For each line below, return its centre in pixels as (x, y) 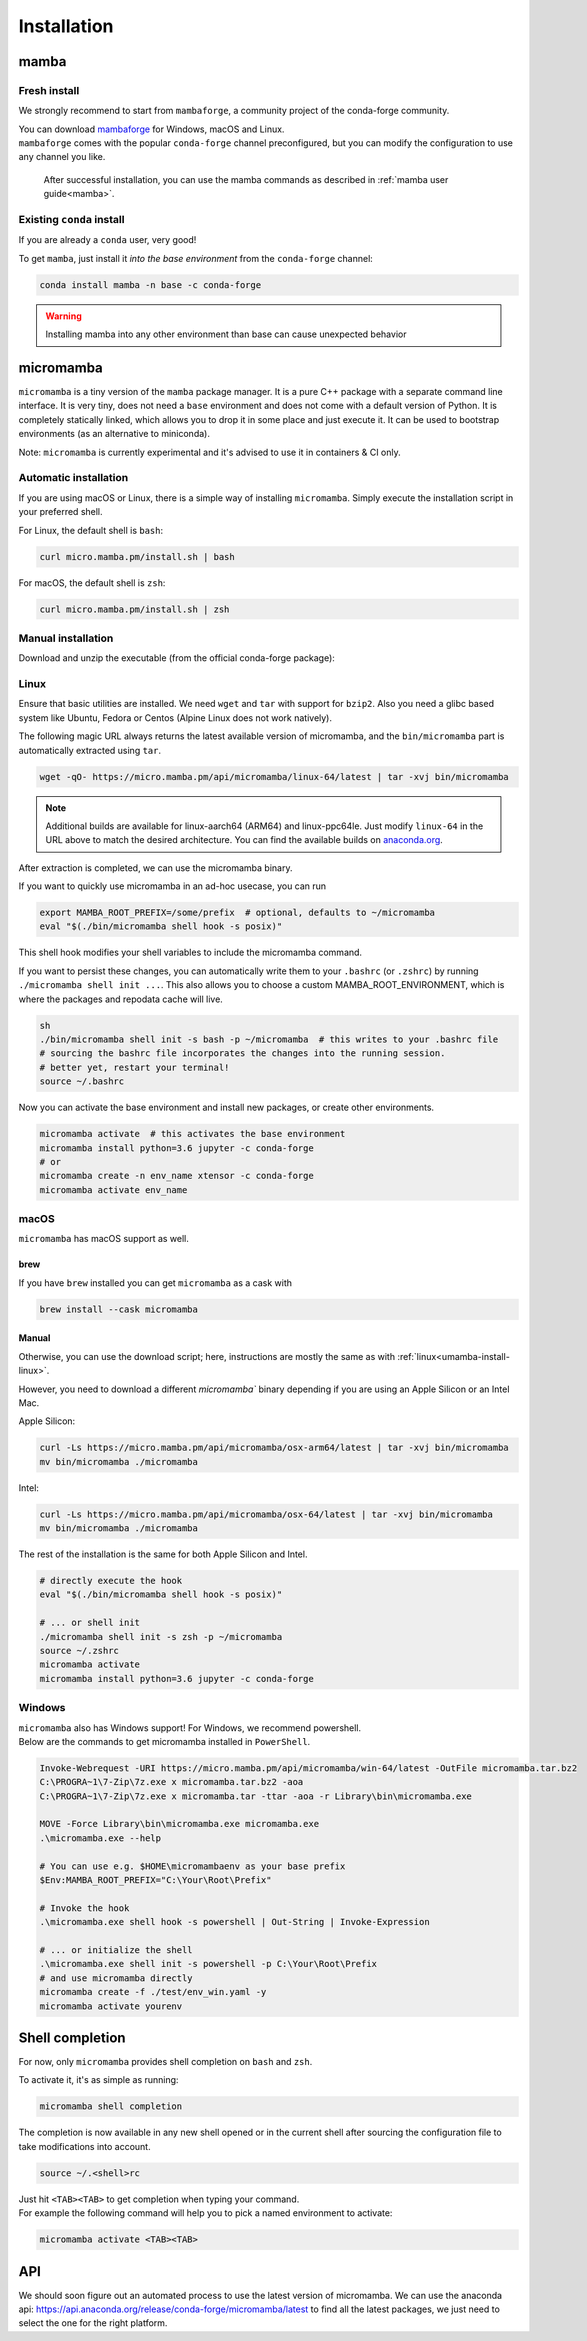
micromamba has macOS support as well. (104, 1239)
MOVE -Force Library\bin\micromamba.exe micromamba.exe (179, 1824)
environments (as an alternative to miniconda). (114, 434)
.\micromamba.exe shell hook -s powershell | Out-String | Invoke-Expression (234, 1922)
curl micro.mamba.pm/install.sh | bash (137, 556)
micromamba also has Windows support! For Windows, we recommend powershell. (190, 1727)
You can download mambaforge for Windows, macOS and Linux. (151, 129)
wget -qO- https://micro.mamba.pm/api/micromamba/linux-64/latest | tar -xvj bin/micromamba (274, 776)
